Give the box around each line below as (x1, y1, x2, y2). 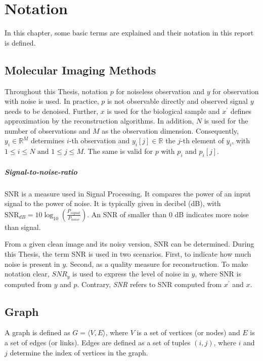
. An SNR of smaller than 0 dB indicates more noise (87, 209, 249, 219)
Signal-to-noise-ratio (5, 166, 77, 177)
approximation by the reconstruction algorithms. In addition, (5, 115, 194, 126)
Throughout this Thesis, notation (5, 86, 108, 96)
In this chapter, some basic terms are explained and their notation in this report (5, 27, 254, 38)
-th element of (181, 135, 224, 146)
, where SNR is (195, 268, 241, 279)
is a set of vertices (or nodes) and (137, 327, 240, 338)
